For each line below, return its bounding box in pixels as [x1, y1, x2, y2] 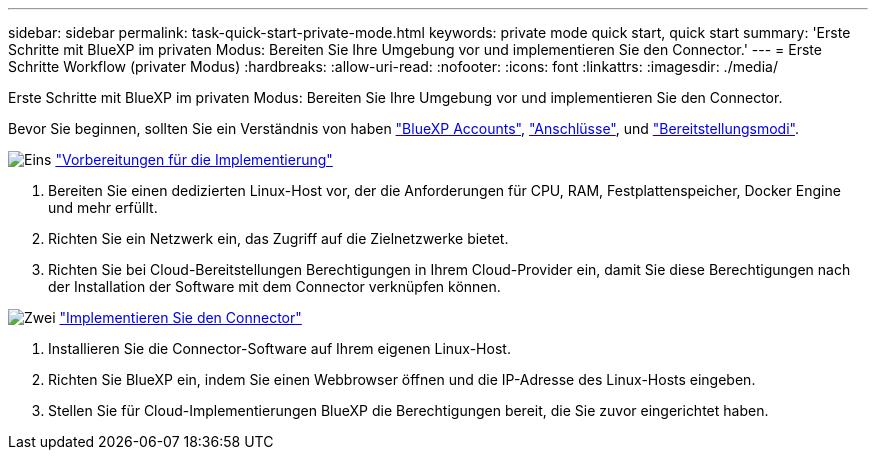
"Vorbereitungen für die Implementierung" [55, 151, 333, 168]
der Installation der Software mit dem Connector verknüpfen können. [48, 278, 501, 295]
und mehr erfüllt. [48, 199, 158, 216]
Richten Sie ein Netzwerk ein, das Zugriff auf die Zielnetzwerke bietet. [48, 230, 509, 247]
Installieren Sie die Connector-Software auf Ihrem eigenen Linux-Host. [48, 340, 511, 357]
